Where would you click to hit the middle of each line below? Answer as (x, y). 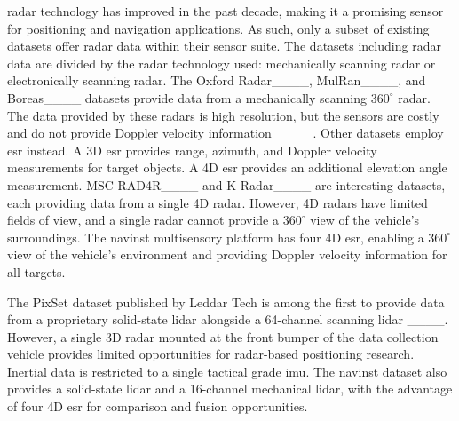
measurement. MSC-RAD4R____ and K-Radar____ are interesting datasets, (226, 184)
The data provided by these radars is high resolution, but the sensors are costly (223, 115)
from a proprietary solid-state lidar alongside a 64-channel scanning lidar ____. (228, 319)
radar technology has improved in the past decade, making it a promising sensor (226, 11)
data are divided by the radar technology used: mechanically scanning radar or (222, 63)
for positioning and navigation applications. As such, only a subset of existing (218, 28)
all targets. (36, 271)
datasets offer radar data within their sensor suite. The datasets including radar (224, 46)
